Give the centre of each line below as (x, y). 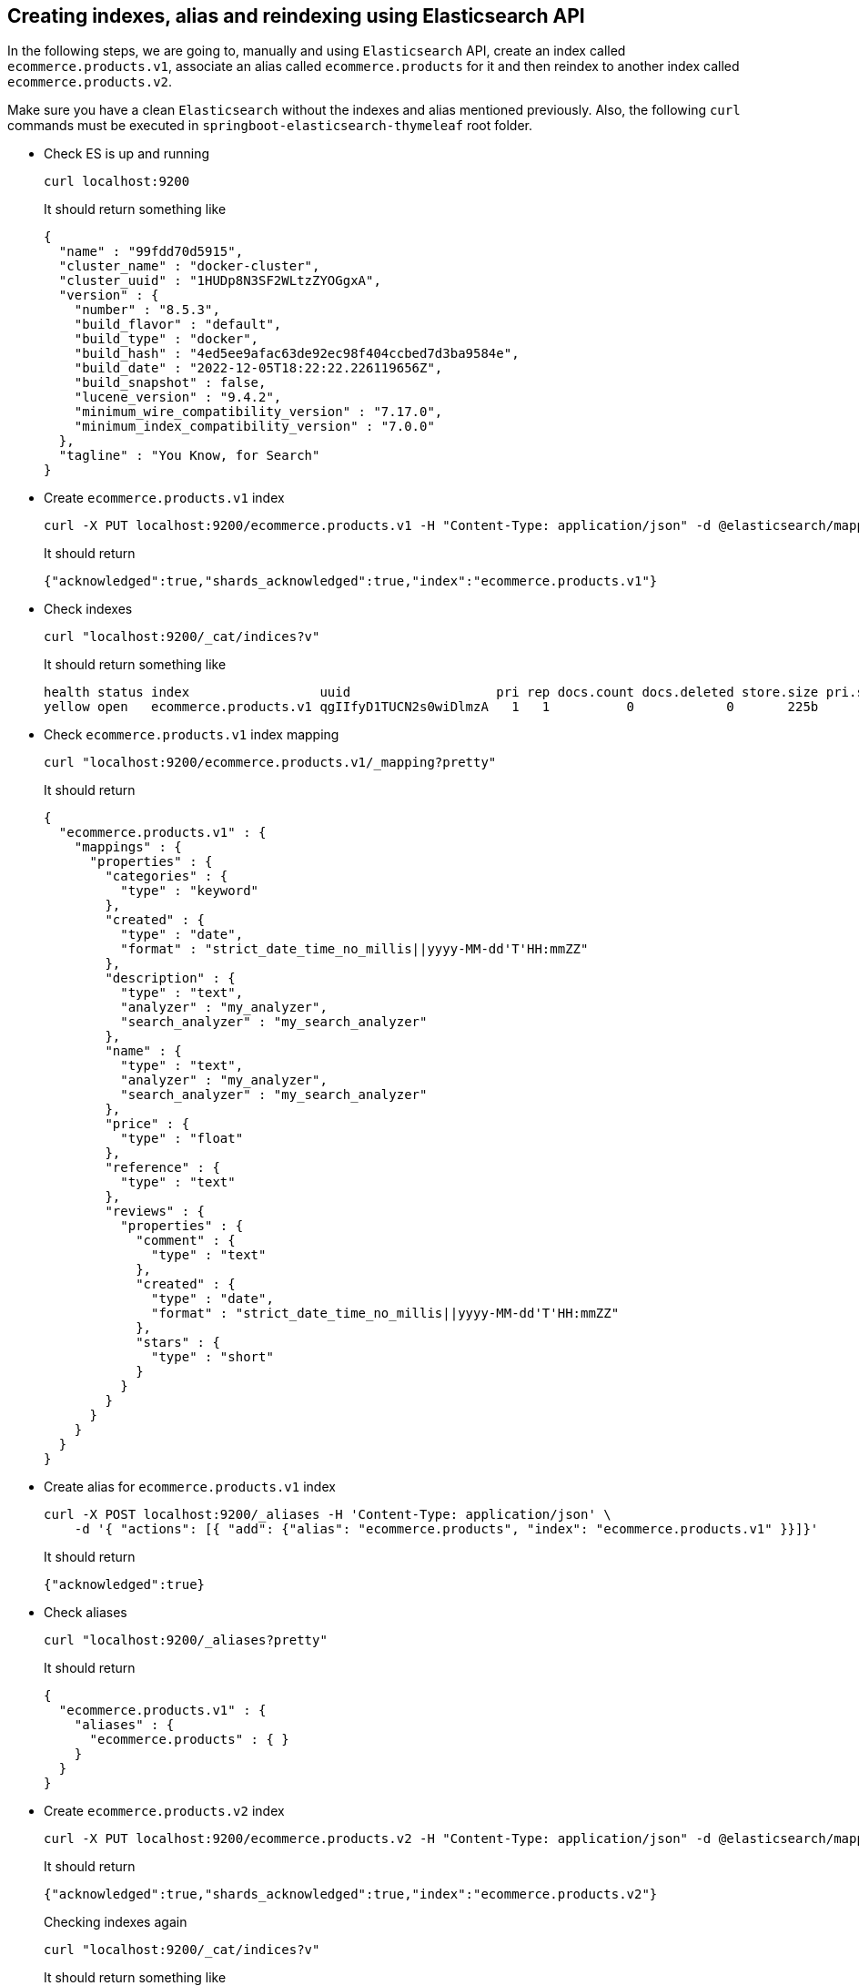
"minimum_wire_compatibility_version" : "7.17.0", (258, 412)
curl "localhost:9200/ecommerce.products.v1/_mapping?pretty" (270, 763)
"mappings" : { (128, 847)
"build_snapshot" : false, (170, 383)
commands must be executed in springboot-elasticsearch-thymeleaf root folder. (270, 126)
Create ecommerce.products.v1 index (164, 498)
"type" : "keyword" (190, 891)
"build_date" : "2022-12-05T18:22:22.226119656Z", (258, 368)
